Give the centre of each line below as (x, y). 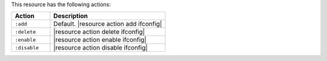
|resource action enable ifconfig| (100, 40)
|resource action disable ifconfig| (101, 48)
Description (71, 16)
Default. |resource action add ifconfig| (108, 24)
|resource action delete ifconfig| (99, 32)
